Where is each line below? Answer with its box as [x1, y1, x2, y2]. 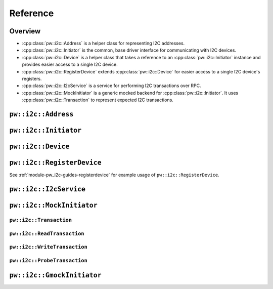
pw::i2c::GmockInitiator [9, 271, 102, 279]
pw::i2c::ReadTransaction [9, 230, 84, 237]
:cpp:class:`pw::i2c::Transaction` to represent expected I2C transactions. [22, 97, 174, 103]
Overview [9, 27, 41, 35]
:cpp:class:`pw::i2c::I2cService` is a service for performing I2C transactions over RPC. [22, 82, 202, 89]
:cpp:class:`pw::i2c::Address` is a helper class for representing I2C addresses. [22, 40, 185, 47]
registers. [22, 76, 42, 82]
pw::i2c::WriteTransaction [9, 243, 88, 251]
